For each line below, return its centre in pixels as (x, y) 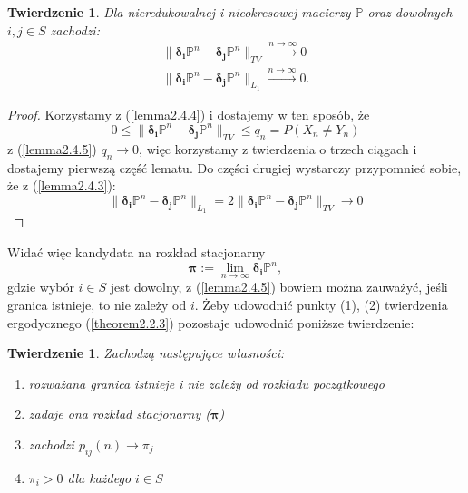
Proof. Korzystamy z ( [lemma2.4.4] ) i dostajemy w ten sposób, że (189, 114)
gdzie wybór (41, 287)
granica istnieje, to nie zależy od (97, 304)
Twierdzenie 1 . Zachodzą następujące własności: (146, 353)
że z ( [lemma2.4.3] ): (62, 185)
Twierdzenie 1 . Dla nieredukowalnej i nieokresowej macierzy (179, 12)
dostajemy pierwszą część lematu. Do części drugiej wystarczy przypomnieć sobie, (234, 167)
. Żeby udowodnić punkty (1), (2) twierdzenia (321, 304)
